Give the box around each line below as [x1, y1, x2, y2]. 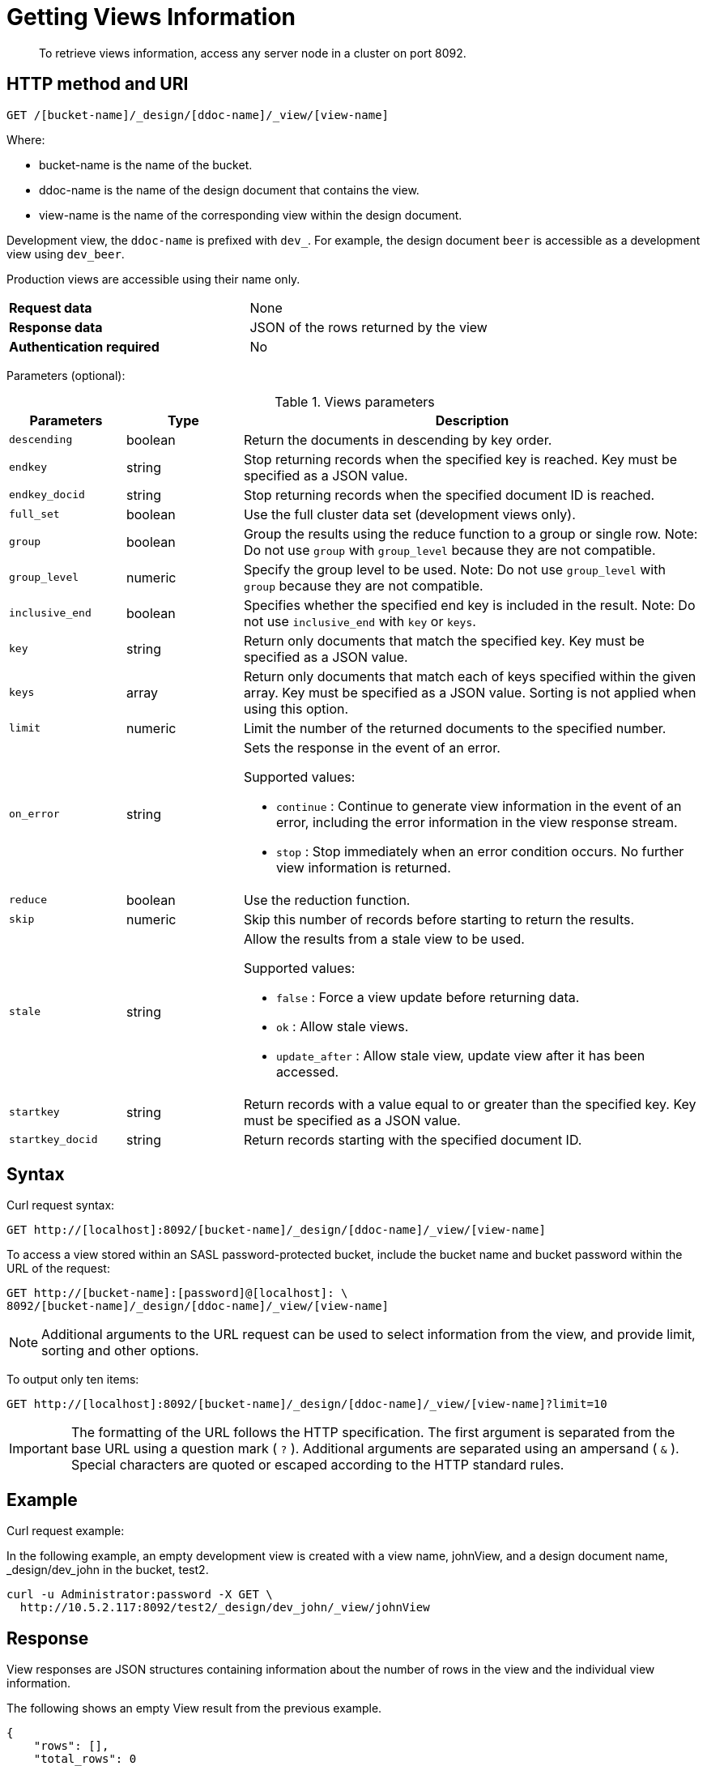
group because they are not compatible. [243, 577, 483, 594]
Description [435, 412, 509, 429]
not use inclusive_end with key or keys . [243, 612, 476, 629]
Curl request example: [6, 1524, 125, 1538]
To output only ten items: [6, 1372, 139, 1387]
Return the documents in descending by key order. [243, 431, 552, 448]
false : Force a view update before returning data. [275, 988, 580, 1005]
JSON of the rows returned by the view [249, 318, 488, 335]
